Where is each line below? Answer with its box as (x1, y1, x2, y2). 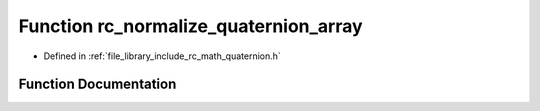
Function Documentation (18, 76, 177, 93)
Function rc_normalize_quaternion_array (18, 15, 364, 37)
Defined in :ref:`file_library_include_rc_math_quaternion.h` (43, 50, 282, 62)
